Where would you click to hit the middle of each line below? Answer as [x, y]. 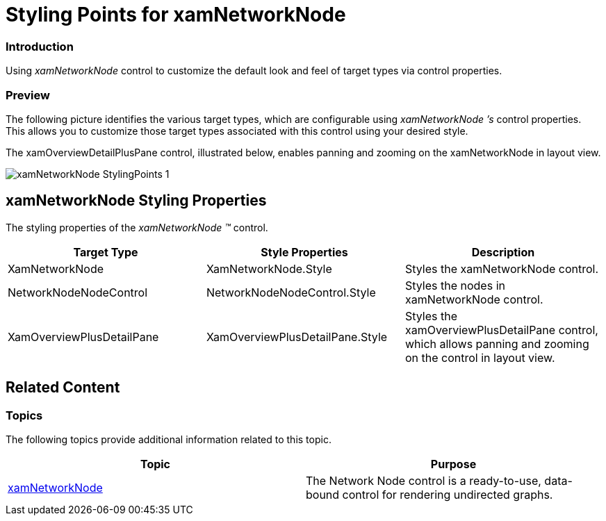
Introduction [40, 46]
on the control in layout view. [480, 357]
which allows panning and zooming [497, 344]
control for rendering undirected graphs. [448, 494]
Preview [28, 95]
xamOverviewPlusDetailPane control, [501, 330]
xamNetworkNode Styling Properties [136, 201]
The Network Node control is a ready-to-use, [424, 480]
